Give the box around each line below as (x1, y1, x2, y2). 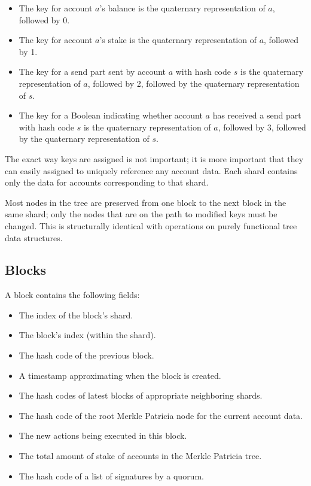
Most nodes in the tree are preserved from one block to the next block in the (5, 196, 286, 208)
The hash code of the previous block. (19, 349, 154, 362)
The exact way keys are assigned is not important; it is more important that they (5, 152, 304, 165)
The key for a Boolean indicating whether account (19, 109, 203, 121)
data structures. (5, 231, 63, 244)
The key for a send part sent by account (19, 65, 166, 78)
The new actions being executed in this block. (19, 429, 187, 442)
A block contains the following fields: (5, 288, 140, 301)
